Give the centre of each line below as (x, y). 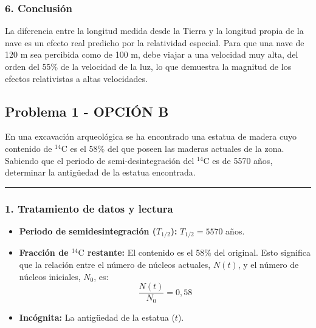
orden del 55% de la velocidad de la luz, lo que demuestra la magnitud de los (148, 66)
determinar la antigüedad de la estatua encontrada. (100, 172)
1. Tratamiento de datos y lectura (89, 208)
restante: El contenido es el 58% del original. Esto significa (199, 252)
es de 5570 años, (242, 160)
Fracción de (44, 252)
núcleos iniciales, (50, 276)
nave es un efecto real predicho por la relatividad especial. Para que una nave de (155, 42)
